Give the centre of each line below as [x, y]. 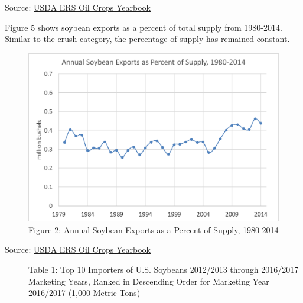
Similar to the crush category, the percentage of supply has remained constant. [147, 39]
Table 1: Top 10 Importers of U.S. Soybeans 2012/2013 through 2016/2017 [164, 270]
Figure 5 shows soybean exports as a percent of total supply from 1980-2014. [144, 27]
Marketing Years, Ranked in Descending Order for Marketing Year [149, 281]
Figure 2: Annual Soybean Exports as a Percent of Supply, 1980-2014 [154, 229]
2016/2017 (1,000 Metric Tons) [84, 293]
